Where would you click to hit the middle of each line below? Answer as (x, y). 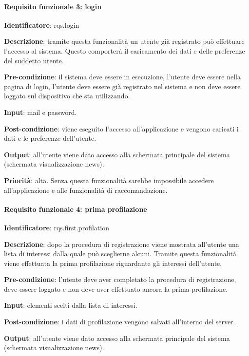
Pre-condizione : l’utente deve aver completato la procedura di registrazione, (120, 279)
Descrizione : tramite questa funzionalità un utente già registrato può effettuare (124, 41)
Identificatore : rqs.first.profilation (57, 227)
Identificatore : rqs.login (42, 25)
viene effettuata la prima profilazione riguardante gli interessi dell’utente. (113, 263)
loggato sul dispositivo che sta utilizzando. (67, 96)
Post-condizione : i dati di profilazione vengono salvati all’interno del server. (120, 322)
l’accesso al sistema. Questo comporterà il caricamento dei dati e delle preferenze (124, 50)
